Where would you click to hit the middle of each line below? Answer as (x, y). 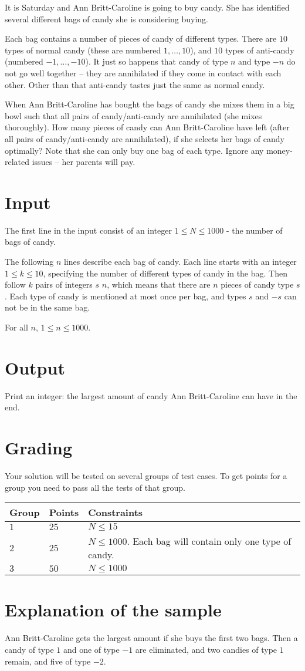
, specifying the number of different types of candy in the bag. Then (165, 273)
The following (29, 262)
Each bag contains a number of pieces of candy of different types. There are (141, 38)
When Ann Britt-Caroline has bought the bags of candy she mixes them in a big (150, 104)
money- (279, 150)
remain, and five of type (48, 661)
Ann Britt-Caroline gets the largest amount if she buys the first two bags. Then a (151, 638)
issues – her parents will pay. (84, 162)
